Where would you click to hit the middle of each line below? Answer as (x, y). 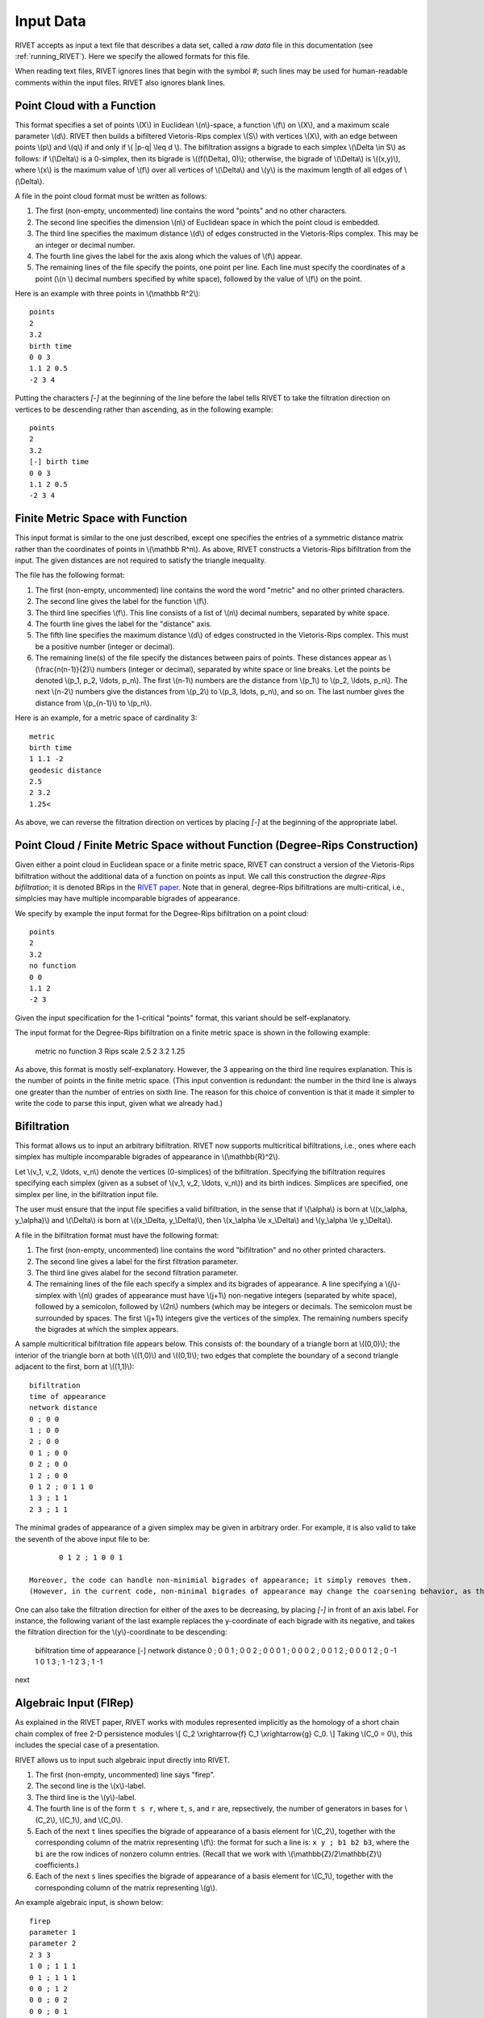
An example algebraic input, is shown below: (89, 1903)
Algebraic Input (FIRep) (75, 1703)
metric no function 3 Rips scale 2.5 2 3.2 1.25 (110, 1051)
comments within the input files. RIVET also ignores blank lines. (120, 82)
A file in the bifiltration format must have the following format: (117, 1235)
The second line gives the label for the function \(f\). (122, 601)
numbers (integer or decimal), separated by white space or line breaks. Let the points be (244, 669)
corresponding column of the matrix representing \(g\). (126, 1887)
